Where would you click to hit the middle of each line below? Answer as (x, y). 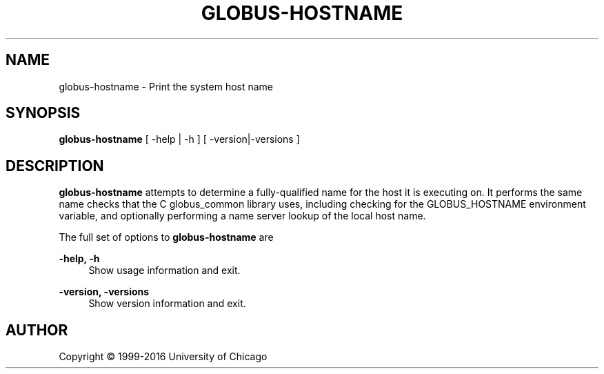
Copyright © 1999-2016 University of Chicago (163, 357)
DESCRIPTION (55, 166)
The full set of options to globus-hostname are (166, 237)
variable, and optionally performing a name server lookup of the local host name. (242, 216)
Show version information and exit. (167, 304)
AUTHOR (37, 330)
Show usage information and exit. (164, 270)
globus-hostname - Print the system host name (166, 86)
